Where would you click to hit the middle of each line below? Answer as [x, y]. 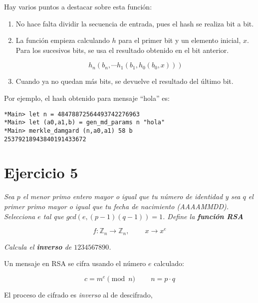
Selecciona [20, 216]
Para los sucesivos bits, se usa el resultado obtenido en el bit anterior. [122, 50]
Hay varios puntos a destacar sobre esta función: [78, 6]
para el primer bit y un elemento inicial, [180, 40]
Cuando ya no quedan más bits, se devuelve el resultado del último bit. [125, 81]
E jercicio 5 [41, 172]
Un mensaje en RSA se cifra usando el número [75, 263]
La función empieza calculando [63, 40]
